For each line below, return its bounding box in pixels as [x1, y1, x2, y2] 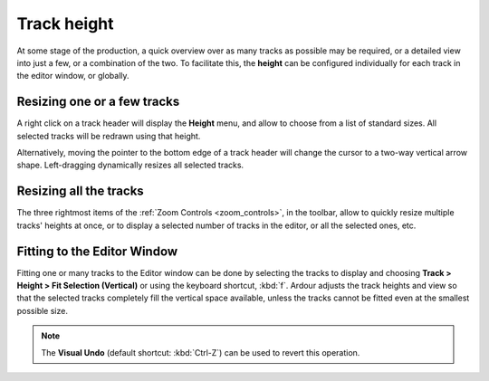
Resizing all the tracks [16, 184, 144, 199]
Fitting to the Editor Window [16, 243, 178, 259]
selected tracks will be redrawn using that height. [16, 130, 201, 141]
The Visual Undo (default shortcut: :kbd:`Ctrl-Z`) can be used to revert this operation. [41, 347, 360, 357]
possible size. [16, 305, 68, 316]
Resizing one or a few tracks [16, 94, 180, 110]
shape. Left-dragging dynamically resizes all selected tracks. [16, 159, 244, 171]
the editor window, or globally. [16, 71, 130, 81]
